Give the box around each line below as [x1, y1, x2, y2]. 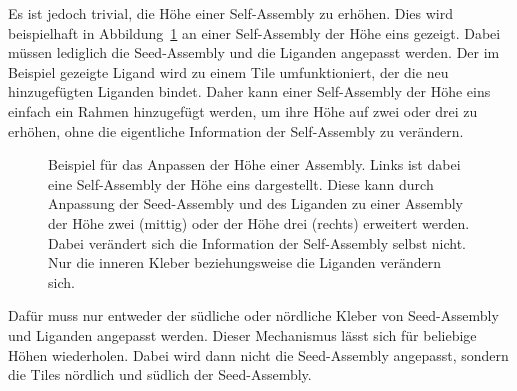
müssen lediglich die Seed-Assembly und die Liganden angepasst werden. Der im [8, 42, 500, 63]
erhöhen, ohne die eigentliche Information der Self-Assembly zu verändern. [8, 120, 464, 141]
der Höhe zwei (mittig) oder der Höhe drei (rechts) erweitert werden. [48, 212, 470, 233]
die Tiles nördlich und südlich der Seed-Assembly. [8, 364, 312, 385]
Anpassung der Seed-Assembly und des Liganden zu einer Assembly [48, 193, 463, 214]
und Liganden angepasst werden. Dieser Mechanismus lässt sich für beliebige [8, 324, 477, 345]
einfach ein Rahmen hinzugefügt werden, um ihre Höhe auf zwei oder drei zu [8, 100, 478, 121]
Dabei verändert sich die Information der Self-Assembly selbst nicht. [48, 232, 467, 253]
